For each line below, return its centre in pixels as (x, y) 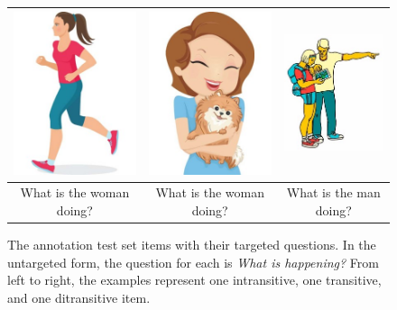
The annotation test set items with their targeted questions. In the (192, 245)
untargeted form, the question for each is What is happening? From (193, 262)
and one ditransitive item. (79, 297)
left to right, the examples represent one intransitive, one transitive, (194, 280)
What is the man (333, 192)
